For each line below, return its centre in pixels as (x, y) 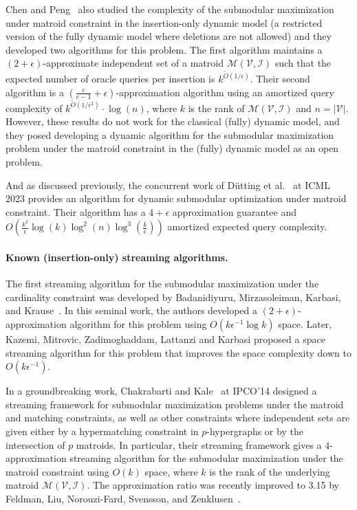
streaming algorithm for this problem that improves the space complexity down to (178, 352)
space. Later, (305, 324)
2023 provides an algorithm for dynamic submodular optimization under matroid (176, 198)
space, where (171, 471)
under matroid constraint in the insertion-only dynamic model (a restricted (164, 22)
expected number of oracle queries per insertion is (110, 79)
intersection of (35, 444)
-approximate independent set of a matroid (133, 63)
